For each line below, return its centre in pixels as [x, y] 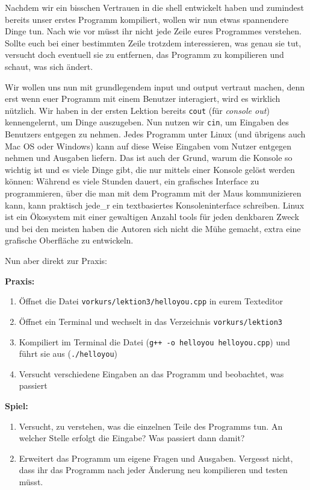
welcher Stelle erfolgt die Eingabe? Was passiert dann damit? [132, 438]
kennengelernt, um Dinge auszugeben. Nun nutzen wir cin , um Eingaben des [147, 122]
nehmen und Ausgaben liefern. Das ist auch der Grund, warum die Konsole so [149, 158]
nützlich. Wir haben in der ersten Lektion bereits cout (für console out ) [137, 110]
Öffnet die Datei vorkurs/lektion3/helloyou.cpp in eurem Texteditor [151, 301]
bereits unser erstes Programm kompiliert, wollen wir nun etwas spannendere [147, 19]
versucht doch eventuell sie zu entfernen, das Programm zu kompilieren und [144, 55]
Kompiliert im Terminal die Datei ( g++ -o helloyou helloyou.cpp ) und [154, 341]
